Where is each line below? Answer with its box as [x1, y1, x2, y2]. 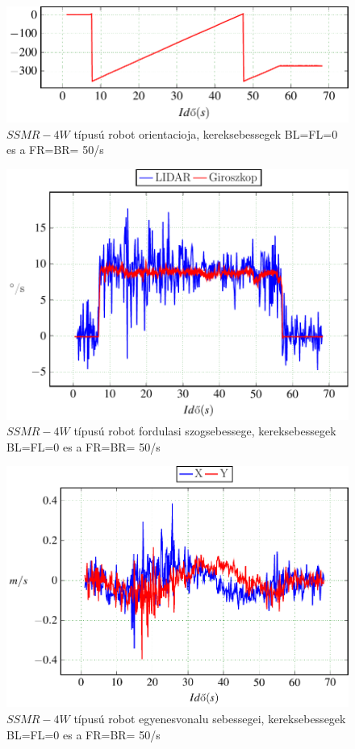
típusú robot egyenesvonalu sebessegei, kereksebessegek [73, 710, 346, 727]
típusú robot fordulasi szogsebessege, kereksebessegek [73, 422, 336, 439]
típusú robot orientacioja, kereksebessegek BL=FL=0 [73, 125, 338, 142]
